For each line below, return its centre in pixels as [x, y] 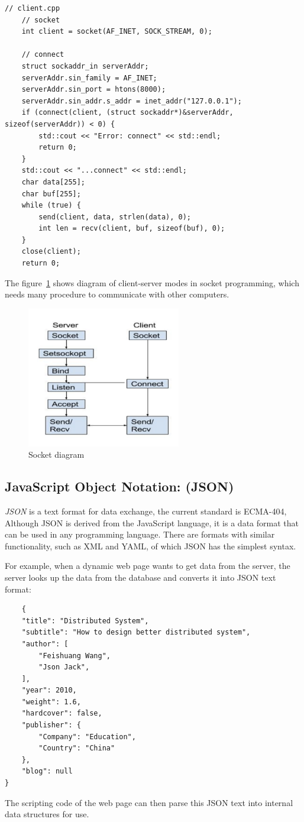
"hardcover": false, [62, 713]
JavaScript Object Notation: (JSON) [119, 486]
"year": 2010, [49, 690]
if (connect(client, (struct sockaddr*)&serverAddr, [127, 113]
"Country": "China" [77, 748]
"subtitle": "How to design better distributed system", [136, 632]
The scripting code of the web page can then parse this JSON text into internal [149, 802]
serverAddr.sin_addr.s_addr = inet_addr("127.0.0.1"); [132, 101]
